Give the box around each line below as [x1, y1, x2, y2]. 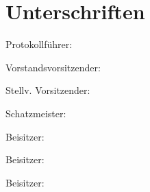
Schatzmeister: [5, 106, 66, 120]
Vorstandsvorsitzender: [5, 60, 101, 74]
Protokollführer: [5, 37, 73, 51]
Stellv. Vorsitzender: [5, 83, 90, 97]
